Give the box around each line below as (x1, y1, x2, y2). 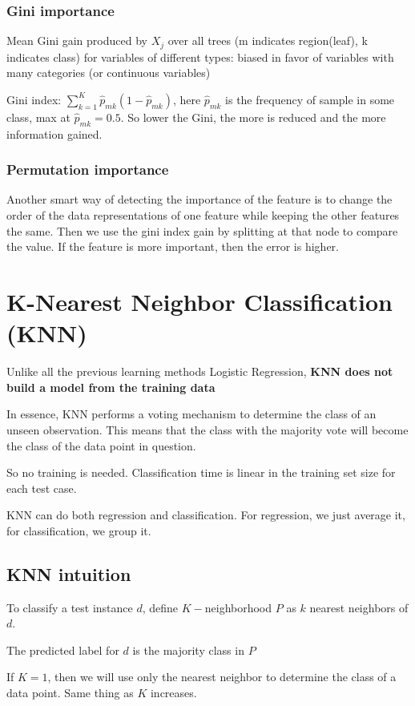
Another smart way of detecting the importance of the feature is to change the (6, 191, 393, 208)
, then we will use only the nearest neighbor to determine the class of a (47, 668, 397, 685)
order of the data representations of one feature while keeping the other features (6, 207, 400, 224)
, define (142, 599, 179, 615)
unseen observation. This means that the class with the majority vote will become (6, 421, 409, 438)
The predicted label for (6, 641, 119, 658)
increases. (150, 684, 197, 701)
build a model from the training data (6, 378, 216, 395)
